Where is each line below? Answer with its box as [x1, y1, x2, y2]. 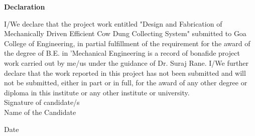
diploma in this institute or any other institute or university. [4, 87, 190, 97]
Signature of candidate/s [4, 97, 80, 107]
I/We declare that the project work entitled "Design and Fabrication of [4, 18, 222, 29]
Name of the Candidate [4, 106, 76, 117]
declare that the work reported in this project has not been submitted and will [4, 67, 246, 78]
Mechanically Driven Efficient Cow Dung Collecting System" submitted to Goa [4, 28, 246, 39]
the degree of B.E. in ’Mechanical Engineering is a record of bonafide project [4, 48, 240, 58]
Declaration [4, 2, 45, 12]
